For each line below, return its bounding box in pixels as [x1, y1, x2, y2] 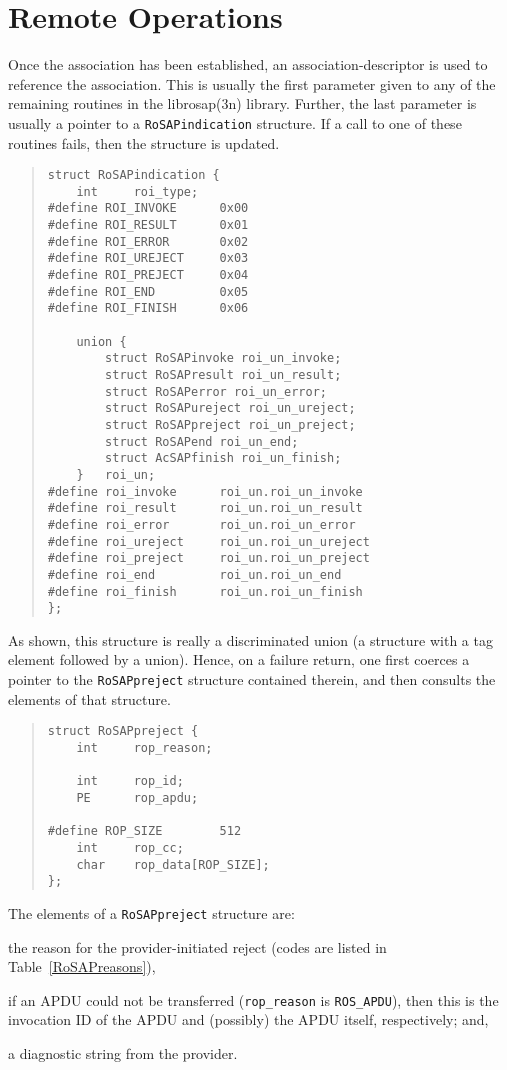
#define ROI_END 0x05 [47, 284, 249, 299]
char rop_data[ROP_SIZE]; [76, 857, 270, 872]
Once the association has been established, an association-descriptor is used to [8, 54, 488, 75]
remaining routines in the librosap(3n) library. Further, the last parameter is [8, 93, 477, 114]
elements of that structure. [8, 688, 171, 709]
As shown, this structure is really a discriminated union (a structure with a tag [8, 629, 493, 650]
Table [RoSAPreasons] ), [8, 956, 156, 977]
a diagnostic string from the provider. [8, 1042, 238, 1063]
